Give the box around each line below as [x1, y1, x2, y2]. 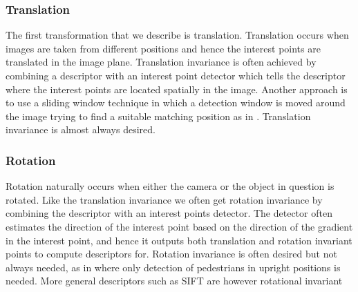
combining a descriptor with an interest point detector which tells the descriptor [6, 68, 346, 82]
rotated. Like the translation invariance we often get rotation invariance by [6, 192, 323, 206]
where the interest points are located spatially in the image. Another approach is [6, 81, 348, 96]
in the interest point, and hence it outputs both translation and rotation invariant [6, 233, 352, 247]
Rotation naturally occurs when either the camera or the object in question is [6, 179, 335, 193]
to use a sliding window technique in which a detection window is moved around [6, 95, 346, 110]
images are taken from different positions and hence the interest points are [6, 41, 321, 55]
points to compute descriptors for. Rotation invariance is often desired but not [6, 246, 337, 261]
